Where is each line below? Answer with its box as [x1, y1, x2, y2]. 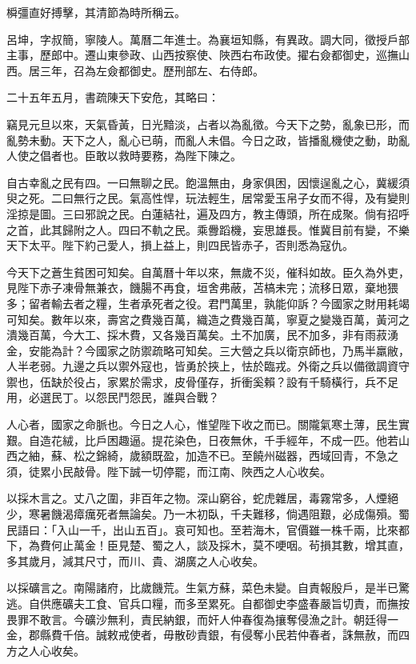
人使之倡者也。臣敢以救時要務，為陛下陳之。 [6, 147, 242, 164]
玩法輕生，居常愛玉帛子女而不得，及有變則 [185, 190, 410, 206]
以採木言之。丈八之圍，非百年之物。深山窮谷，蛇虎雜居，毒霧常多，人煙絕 [6, 490, 398, 506]
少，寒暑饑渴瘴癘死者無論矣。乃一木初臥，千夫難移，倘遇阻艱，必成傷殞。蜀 [6, 506, 410, 522]
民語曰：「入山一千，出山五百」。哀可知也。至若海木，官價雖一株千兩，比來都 [6, 521, 410, 538]
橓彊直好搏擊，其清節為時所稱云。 [6, 4, 186, 20]
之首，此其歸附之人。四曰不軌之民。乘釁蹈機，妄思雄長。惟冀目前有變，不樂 [6, 221, 410, 238]
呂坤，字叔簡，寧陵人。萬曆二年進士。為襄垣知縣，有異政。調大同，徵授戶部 [6, 30, 410, 47]
